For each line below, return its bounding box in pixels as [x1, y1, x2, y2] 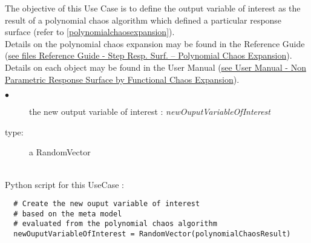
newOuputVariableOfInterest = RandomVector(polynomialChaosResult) [13, 230, 291, 239]
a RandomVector [29, 146, 91, 158]
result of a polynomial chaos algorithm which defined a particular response [5, 13, 282, 26]
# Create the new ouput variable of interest [13, 199, 200, 209]
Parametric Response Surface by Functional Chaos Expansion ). [5, 73, 240, 85]
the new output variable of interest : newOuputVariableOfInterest [29, 105, 270, 118]
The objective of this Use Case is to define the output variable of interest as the [5, 2, 301, 14]
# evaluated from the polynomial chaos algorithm [13, 219, 217, 228]
